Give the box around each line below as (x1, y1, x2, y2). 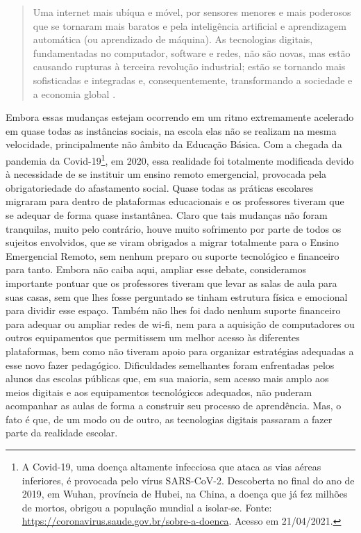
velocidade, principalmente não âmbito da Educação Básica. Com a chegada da (6, 137, 342, 151)
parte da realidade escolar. (6, 425, 118, 440)
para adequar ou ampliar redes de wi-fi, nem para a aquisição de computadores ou (6, 316, 355, 331)
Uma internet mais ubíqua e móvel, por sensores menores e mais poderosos (33, 5, 351, 19)
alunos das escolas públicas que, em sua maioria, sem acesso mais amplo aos (6, 371, 329, 386)
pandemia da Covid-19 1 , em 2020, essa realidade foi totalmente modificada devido (6, 151, 354, 167)
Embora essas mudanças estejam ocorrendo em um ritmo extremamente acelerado (6, 110, 354, 124)
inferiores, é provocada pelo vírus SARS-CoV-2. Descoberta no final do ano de (22, 473, 355, 487)
